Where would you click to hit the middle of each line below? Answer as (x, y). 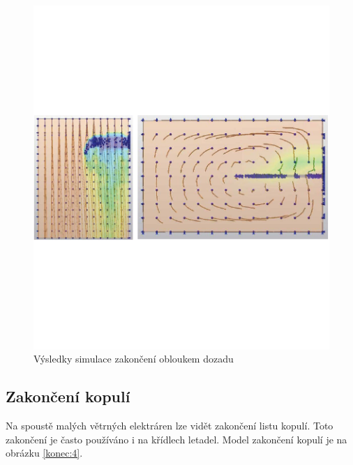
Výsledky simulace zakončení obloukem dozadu (134, 359)
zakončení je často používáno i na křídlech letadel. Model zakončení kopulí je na (176, 439)
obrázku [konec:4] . (44, 453)
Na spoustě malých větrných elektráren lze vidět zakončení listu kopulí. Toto (170, 426)
